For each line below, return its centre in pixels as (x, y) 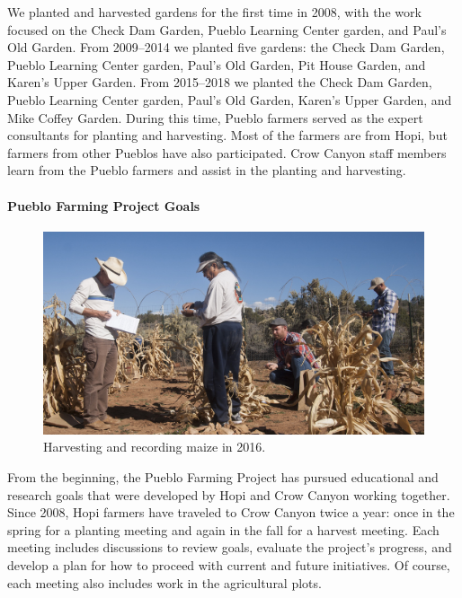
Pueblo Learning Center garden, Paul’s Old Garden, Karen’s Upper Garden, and (230, 99)
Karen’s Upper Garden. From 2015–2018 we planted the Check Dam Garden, (220, 82)
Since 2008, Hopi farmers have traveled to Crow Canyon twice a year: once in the (231, 512)
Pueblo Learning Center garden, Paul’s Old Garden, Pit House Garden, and (217, 64)
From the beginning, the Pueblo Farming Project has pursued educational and (223, 477)
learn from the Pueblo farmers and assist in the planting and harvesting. (207, 170)
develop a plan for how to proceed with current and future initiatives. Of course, (229, 564)
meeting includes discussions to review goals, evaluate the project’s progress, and (230, 547)
